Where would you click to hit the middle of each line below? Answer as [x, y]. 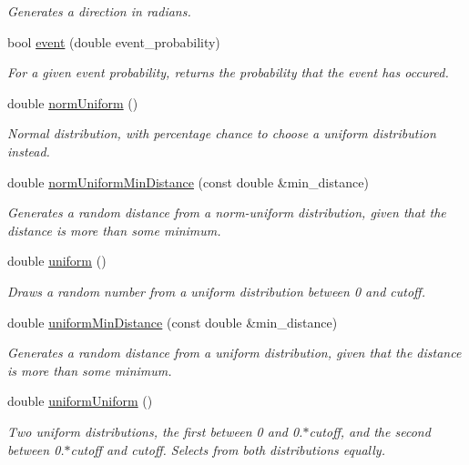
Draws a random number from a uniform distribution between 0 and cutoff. [216, 291]
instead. [29, 151]
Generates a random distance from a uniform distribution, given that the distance [234, 353]
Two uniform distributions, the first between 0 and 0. [155, 431]
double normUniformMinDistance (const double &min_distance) [188, 182]
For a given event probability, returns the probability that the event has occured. [228, 72]
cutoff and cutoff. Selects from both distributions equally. [228, 449]
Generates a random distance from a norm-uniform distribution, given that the [227, 212]
